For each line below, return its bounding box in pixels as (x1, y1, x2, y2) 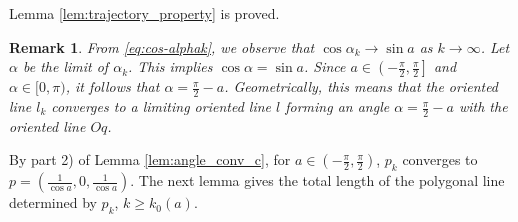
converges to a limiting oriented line (51, 96, 272, 117)
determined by (9, 192, 97, 213)
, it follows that (65, 76, 160, 97)
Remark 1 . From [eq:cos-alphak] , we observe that (9, 36, 315, 57)
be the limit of (22, 56, 109, 77)
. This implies (128, 56, 213, 77)
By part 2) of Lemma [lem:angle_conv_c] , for (9, 149, 291, 170)
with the (458, 96, 508, 117)
